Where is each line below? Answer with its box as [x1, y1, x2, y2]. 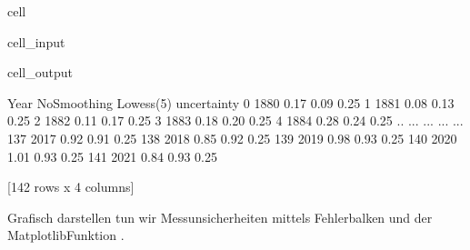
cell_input [7, 32, 65, 51]
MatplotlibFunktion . [7, 225, 125, 245]
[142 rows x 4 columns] [7, 177, 135, 196]
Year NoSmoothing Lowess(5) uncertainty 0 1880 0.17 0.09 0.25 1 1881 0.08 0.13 [7, 93, 455, 112]
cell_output [7, 63, 73, 82]
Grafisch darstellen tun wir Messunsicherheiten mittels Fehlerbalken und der [7, 207, 433, 226]
